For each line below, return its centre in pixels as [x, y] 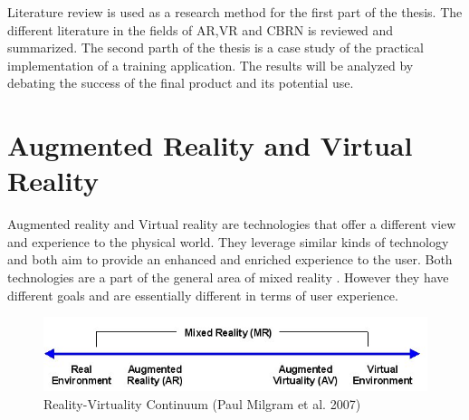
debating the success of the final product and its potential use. [181, 83]
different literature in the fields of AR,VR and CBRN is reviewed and [201, 29]
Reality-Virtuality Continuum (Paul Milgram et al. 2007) [202, 403]
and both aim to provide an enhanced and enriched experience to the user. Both [230, 259]
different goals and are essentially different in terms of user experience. [203, 295]
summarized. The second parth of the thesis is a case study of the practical [215, 48]
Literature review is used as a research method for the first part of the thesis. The [235, 12]
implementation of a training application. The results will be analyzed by [211, 65]
